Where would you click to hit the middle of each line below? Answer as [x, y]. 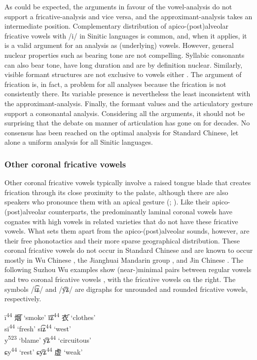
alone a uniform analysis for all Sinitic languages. [79, 142]
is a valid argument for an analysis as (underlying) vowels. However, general [119, 45]
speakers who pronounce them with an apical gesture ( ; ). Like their [107, 202]
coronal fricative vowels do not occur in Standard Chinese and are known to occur [129, 250]
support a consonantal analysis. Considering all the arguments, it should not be [125, 113]
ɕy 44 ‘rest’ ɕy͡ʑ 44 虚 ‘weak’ [44, 351]
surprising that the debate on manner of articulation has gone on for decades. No [127, 123]
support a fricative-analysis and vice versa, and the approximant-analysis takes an [128, 16]
